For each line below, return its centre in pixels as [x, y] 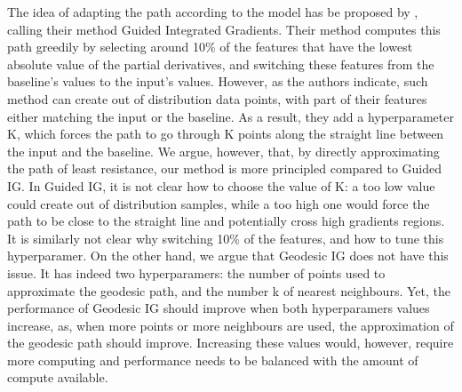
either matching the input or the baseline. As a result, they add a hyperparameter [231, 116]
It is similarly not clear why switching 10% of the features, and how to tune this [226, 238]
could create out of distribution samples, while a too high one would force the [219, 203]
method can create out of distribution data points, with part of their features [217, 98]
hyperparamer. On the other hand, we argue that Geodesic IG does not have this [228, 256]
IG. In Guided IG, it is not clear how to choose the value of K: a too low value [221, 185]
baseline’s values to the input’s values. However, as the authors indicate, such [218, 81]
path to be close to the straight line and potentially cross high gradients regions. [226, 221]
